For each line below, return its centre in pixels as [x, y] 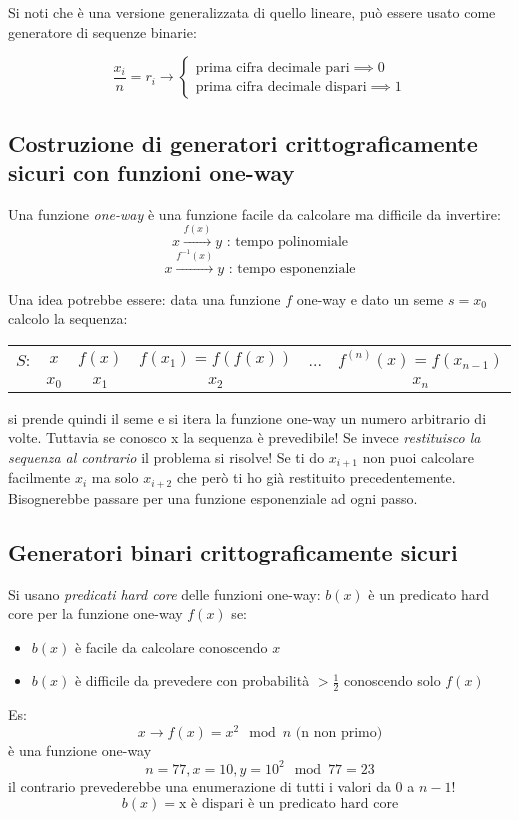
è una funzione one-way [80, 749]
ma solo [115, 477]
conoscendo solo [392, 680]
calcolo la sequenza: [68, 318]
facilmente [39, 477]
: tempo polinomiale [287, 242]
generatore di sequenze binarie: [102, 31]
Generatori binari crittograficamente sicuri [233, 551]
